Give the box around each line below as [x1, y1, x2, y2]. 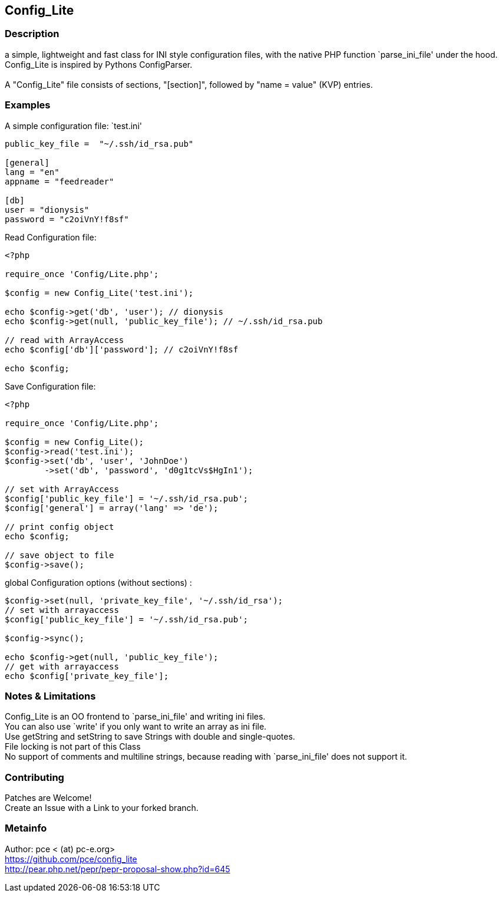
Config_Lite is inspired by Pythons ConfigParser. [5, 59, 193, 70]
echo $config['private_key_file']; [5, 671, 169, 681]
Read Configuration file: [5, 232, 97, 242]
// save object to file [5, 550, 114, 560]
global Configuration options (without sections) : [5, 577, 192, 588]
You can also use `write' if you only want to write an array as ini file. [5, 721, 267, 732]
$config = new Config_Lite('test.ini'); [5, 288, 194, 298]
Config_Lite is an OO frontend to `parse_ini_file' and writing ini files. [5, 711, 266, 722]
